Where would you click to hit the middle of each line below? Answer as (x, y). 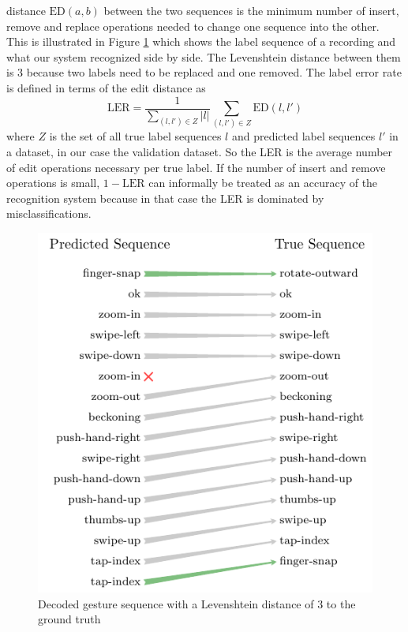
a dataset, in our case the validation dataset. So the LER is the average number (200, 151)
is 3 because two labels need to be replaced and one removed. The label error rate (204, 72)
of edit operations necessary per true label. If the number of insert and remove (196, 167)
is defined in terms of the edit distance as (106, 87)
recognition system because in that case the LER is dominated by (165, 198)
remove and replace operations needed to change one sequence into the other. (193, 26)
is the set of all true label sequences (135, 136)
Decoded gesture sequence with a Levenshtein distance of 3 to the (197, 603)
